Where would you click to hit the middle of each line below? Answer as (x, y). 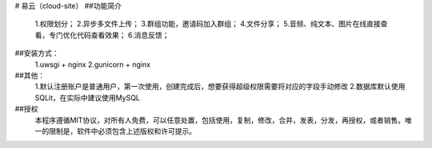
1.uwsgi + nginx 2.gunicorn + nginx (93, 64)
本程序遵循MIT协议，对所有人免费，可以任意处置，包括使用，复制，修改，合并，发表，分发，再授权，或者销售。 (220, 120)
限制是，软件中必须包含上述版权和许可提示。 (122, 130)
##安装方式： (37, 53)
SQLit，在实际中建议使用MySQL (87, 97)
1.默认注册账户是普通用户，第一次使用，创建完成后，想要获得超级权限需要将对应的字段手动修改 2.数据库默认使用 (220, 87)
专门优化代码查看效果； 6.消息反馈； (109, 35)
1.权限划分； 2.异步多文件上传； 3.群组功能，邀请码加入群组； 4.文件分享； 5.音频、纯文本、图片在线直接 (208, 24)
